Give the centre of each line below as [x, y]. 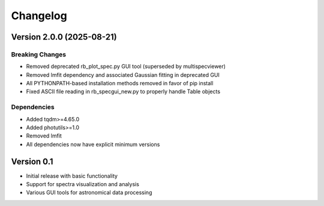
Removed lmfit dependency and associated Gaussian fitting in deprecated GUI [123, 74]
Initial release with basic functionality [72, 176]
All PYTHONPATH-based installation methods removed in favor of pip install [120, 83]
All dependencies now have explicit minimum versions [93, 144]
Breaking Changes [39, 54]
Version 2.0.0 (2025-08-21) [64, 37]
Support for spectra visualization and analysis [82, 184]
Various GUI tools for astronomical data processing [89, 193]
